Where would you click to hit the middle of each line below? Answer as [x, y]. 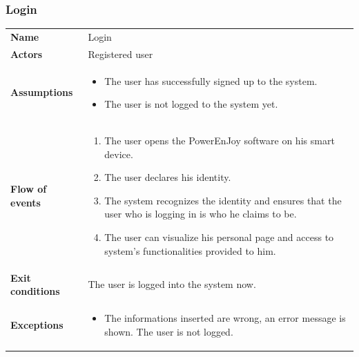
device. [119, 154]
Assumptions [42, 92]
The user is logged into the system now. [172, 284]
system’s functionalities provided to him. [190, 250]
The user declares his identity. [168, 177]
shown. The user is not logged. [169, 331]
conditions [35, 291]
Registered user [120, 54]
